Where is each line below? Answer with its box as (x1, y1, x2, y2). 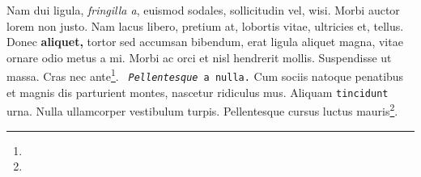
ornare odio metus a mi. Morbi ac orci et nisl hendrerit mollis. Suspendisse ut (6, 48, 392, 65)
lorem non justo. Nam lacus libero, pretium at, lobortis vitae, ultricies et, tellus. (6, 17, 404, 34)
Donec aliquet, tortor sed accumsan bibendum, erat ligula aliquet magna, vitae (6, 33, 403, 50)
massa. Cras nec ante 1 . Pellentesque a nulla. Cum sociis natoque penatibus (6, 65, 404, 85)
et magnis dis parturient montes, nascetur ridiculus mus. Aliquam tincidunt (6, 83, 389, 100)
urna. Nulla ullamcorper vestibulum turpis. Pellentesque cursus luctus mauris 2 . (6, 100, 398, 119)
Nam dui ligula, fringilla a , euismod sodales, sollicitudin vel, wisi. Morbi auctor (6, 2, 400, 18)
